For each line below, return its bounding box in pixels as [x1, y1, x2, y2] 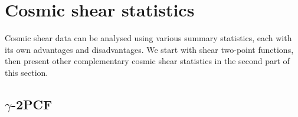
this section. [5, 66, 48, 78]
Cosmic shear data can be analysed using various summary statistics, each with [5, 32, 292, 44]
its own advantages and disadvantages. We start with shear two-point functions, [5, 43, 294, 55]
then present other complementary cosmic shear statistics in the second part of [5, 55, 290, 67]
